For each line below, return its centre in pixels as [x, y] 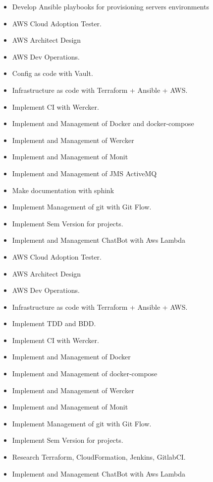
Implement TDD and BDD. [54, 323]
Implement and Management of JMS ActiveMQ [84, 173]
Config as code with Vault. [53, 73]
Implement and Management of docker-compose [85, 374]
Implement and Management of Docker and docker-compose [103, 123]
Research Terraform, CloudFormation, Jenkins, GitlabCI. [99, 457]
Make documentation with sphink [63, 190]
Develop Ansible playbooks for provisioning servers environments [110, 6]
